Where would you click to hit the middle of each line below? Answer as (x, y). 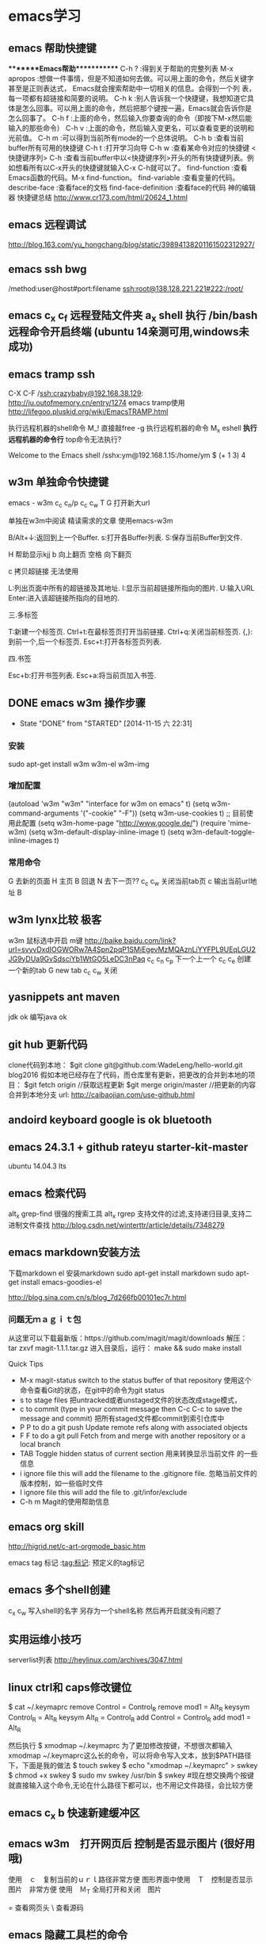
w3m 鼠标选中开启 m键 (46, 940)
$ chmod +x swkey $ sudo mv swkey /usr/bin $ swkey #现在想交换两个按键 (131, 1775)
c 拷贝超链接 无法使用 (44, 571)
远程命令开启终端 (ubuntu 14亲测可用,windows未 (129, 332)
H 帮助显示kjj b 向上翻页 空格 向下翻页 (70, 554)
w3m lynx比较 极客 (55, 920)
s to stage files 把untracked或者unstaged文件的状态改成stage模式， (130, 1400)
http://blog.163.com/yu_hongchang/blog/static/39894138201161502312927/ (131, 244)
